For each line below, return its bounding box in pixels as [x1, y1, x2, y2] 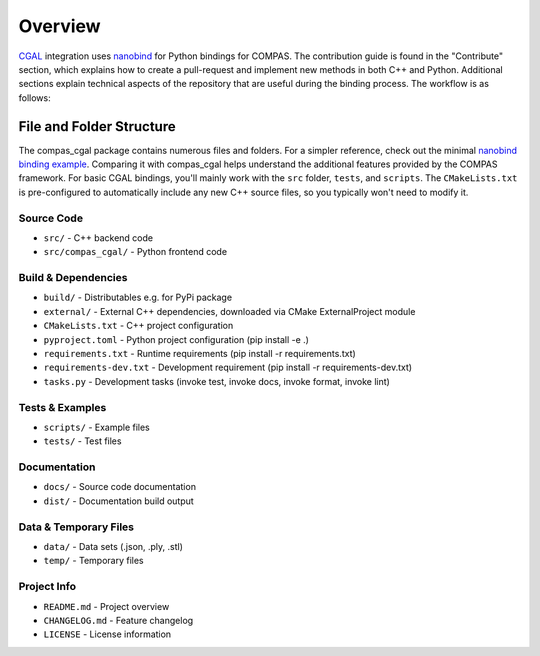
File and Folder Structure [18, 118, 176, 135]
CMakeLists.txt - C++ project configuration [43, 320, 234, 332]
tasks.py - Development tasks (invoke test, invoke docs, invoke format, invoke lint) [43, 375, 390, 387]
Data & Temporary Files [18, 520, 135, 534]
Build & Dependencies [18, 271, 128, 285]
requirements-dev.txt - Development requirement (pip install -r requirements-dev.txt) [43, 361, 413, 374]
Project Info [18, 580, 77, 594]
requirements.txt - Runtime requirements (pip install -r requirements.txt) [43, 348, 357, 360]
